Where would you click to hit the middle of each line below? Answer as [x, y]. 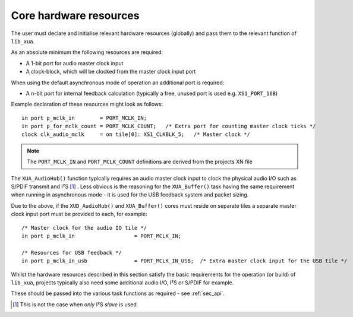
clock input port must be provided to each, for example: [79, 214]
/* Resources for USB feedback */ [72, 253]
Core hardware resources [75, 15]
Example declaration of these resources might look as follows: [87, 104]
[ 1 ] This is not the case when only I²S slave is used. [75, 304]
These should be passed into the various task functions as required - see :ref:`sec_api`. [118, 293]
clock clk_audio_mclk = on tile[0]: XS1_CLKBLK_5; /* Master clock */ [136, 134]
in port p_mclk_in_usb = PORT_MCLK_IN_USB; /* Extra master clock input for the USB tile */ [185, 261]
